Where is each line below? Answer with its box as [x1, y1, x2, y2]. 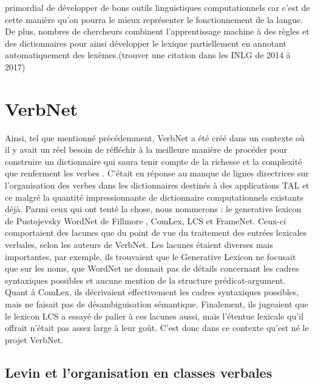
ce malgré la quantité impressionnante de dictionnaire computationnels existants [5, 190, 303, 203]
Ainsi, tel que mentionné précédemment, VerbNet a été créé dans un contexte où [5, 131, 305, 144]
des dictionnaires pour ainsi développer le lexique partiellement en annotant [5, 36, 286, 49]
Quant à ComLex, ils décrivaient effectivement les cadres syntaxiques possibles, [5, 286, 299, 298]
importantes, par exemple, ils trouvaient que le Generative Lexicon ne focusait [5, 250, 296, 263]
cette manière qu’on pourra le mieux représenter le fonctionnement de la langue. [5, 13, 303, 25]
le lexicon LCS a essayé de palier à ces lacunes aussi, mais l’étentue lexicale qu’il [5, 309, 303, 322]
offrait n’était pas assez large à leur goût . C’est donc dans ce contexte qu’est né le [5, 321, 309, 334]
